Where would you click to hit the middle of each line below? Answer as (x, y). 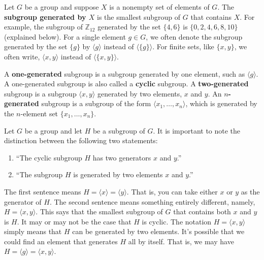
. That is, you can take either (172, 191)
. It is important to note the (197, 130)
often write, (22, 56)
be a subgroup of (119, 130)
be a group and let (53, 130)
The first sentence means (43, 191)
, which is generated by (221, 103)
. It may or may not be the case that (74, 221)
